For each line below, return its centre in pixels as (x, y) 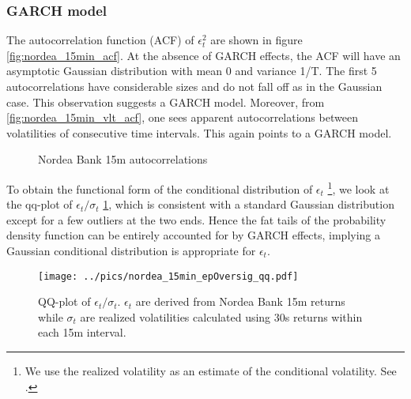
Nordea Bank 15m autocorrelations (123, 159)
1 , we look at (358, 187)
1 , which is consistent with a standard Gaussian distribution (249, 204)
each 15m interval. (82, 332)
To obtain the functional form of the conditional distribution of (160, 188)
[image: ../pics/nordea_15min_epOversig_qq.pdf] (168, 276)
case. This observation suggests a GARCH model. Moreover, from (166, 102)
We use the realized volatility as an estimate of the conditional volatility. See (211, 371)
